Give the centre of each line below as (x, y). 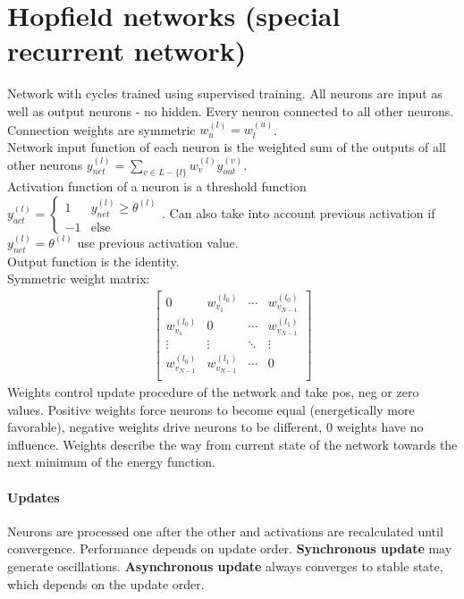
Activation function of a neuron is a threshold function (157, 186)
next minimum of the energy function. (112, 462)
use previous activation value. (158, 242)
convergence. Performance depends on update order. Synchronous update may (230, 548)
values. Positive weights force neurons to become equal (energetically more (211, 409)
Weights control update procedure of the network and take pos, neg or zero (213, 392)
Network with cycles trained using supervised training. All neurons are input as (225, 93)
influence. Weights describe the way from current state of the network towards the (232, 444)
